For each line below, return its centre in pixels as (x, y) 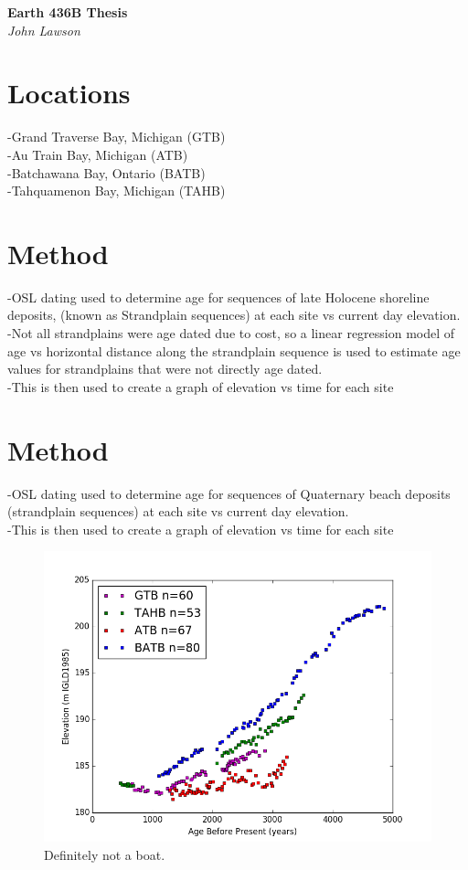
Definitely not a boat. (105, 854)
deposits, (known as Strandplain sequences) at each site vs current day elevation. (234, 315)
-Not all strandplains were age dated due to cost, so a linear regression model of (231, 333)
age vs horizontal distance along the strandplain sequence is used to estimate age (234, 350)
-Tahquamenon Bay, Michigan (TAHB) (117, 191)
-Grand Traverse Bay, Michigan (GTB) (117, 137)
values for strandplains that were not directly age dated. (165, 369)
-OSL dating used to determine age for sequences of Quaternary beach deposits (229, 493)
